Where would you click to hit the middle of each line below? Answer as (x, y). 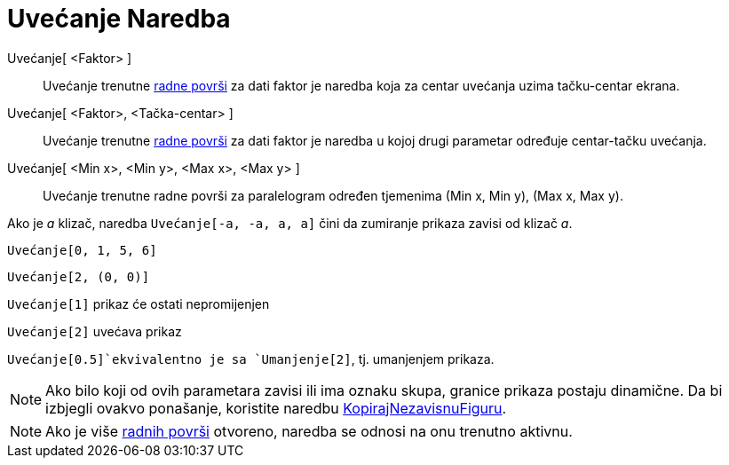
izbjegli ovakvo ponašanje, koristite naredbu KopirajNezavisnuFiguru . (276, 408)
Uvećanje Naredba (119, 19)
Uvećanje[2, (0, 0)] (79, 276)
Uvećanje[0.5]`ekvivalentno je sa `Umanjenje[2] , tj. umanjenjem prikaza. (251, 359)
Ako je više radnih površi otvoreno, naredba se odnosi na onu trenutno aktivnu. (309, 431)
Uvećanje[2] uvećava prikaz (95, 331)
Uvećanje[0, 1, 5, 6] (82, 250)
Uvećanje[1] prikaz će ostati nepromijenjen (139, 303)
